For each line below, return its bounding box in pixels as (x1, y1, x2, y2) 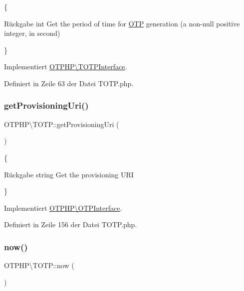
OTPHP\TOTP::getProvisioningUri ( (4, 119, 119, 129)
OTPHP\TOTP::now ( (4, 260, 74, 271)
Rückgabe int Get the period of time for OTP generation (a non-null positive (4, 18, 240, 28)
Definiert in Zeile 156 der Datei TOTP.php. (4, 219, 137, 230)
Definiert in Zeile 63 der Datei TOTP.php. (4, 78, 134, 88)
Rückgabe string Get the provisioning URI (4, 169, 134, 179)
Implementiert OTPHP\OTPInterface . (4, 202, 122, 213)
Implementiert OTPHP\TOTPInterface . (4, 61, 127, 72)
